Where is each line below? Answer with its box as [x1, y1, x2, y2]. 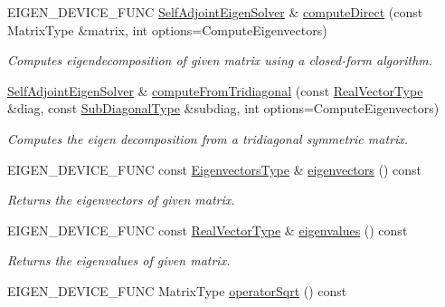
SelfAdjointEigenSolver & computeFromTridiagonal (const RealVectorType [7, 81, 423, 100]
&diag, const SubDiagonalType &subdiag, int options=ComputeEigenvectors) [7, 99, 440, 118]
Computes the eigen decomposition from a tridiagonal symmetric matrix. [7, 129, 409, 148]
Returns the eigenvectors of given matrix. [7, 190, 235, 209]
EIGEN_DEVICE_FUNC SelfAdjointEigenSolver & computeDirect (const [7, 3, 423, 21]
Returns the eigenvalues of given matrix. [7, 251, 231, 270]
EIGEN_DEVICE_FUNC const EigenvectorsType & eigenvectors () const [7, 159, 422, 178]
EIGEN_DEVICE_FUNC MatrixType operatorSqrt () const [7, 281, 347, 300]
